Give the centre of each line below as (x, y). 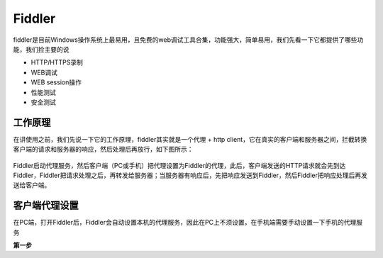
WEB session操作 (56, 82)
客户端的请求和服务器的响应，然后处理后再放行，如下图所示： (103, 150)
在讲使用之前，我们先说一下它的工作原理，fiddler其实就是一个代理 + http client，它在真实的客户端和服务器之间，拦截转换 (190, 139)
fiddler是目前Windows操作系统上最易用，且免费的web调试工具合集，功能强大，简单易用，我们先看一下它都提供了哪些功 (188, 40)
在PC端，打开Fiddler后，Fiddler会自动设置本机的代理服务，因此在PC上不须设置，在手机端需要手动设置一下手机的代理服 (188, 223)
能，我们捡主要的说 (41, 49)
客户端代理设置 (46, 206)
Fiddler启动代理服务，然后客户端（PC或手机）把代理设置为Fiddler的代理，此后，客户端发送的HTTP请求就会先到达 (179, 165)
